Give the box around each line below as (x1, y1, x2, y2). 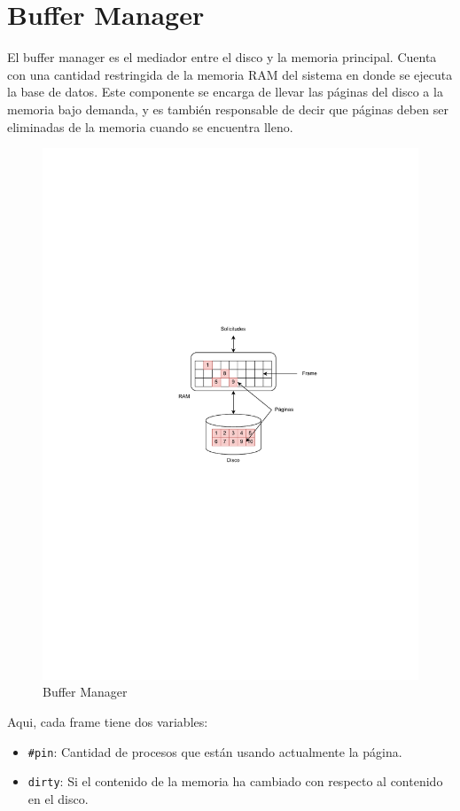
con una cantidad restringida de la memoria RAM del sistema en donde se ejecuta (7, 65, 453, 83)
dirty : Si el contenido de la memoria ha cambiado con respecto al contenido (27, 772, 443, 791)
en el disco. (27, 789, 89, 807)
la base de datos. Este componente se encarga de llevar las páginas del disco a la (7, 82, 443, 101)
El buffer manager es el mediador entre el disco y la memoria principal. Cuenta (7, 48, 437, 66)
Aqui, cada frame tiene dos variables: (7, 712, 208, 730)
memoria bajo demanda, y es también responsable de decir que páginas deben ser (7, 99, 448, 118)
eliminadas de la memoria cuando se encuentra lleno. (7, 117, 293, 136)
